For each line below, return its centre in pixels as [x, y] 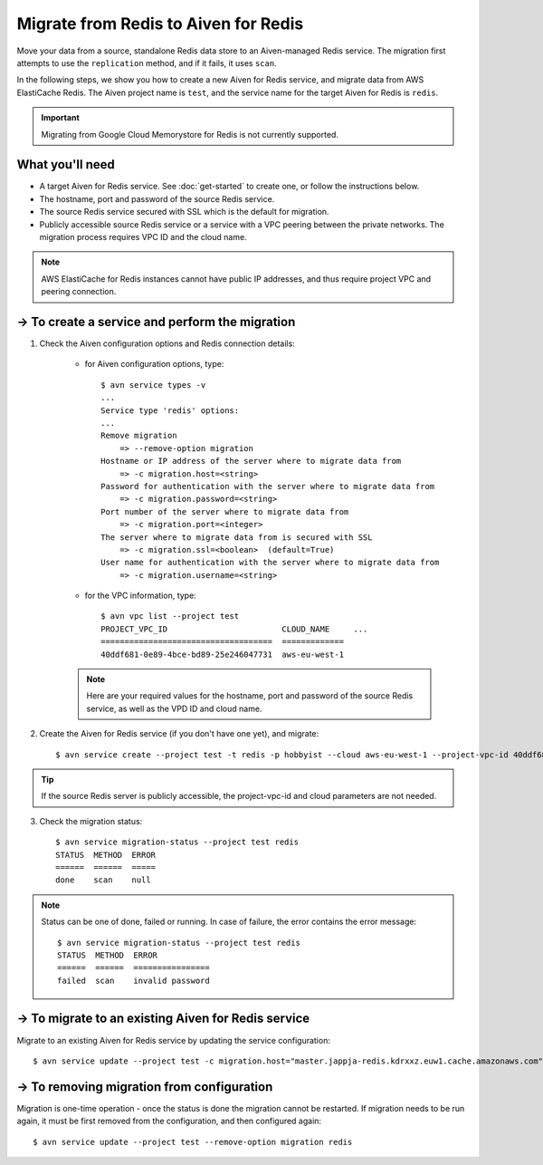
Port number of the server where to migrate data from [225, 511]
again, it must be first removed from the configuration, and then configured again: [169, 1121]
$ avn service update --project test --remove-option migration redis [193, 1142]
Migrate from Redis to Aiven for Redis [160, 24]
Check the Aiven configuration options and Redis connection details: [167, 343]
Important [61, 118]
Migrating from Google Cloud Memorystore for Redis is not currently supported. [190, 134]
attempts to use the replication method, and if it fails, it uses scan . [147, 63]
